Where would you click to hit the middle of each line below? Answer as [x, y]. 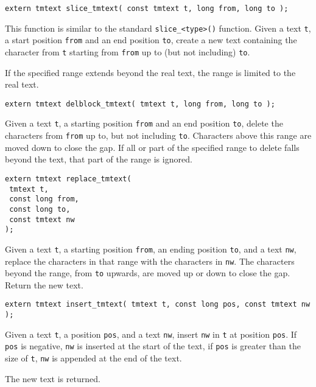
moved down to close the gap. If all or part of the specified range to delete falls [152, 147]
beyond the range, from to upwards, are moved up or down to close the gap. [148, 273]
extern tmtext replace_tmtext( [68, 179]
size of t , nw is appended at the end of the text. [93, 358]
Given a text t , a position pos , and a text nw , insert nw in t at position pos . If [151, 334]
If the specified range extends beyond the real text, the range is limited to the [150, 72]
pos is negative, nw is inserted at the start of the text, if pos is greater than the [153, 346]
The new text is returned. [53, 378]
